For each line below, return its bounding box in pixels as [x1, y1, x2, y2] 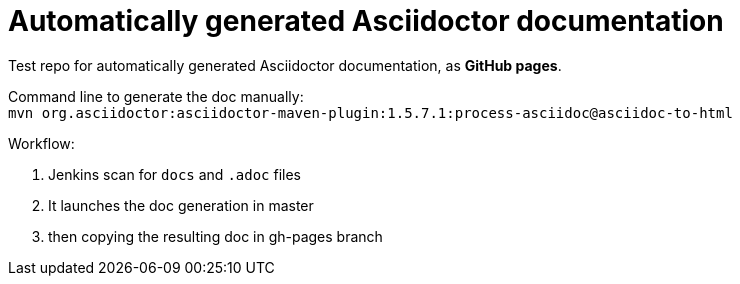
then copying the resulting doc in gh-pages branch [48, 227, 383, 245]
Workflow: [8, 134, 75, 152]
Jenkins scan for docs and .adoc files [48, 165, 301, 183]
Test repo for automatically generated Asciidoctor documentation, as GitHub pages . [8, 56, 562, 74]
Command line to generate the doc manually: [8, 87, 304, 105]
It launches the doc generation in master [48, 196, 314, 214]
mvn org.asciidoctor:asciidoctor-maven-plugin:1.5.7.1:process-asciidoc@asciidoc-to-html [8, 104, 733, 121]
